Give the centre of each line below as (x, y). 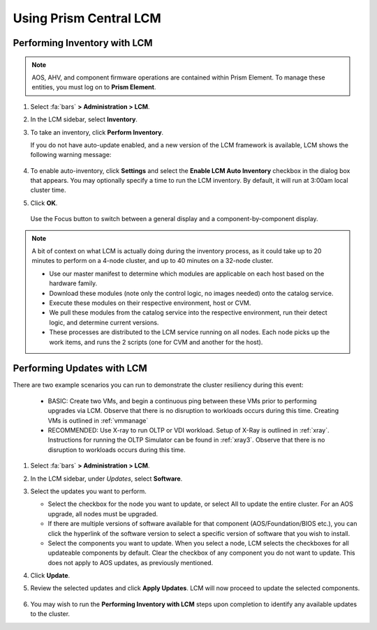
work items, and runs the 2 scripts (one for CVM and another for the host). (156, 342)
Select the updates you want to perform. (88, 491)
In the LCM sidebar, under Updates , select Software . (106, 479)
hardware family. (73, 283)
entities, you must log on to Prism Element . (94, 87)
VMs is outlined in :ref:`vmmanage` (98, 420)
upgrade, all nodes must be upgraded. (103, 513)
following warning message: (71, 155)
